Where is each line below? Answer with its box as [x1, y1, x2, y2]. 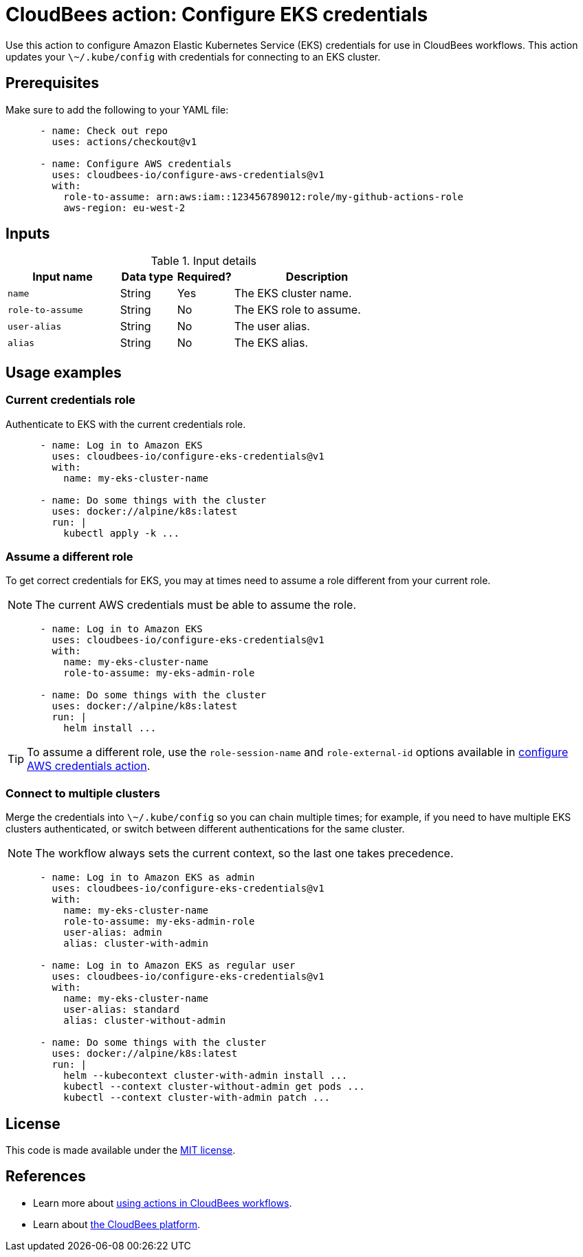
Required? [177, 270, 232, 284]
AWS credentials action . [27, 759, 151, 773]
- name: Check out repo [40, 125, 168, 136]
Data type [121, 270, 173, 284]
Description [285, 270, 349, 284]
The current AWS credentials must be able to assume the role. [35, 598, 357, 612]
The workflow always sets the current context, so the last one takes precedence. [35, 846, 454, 861]
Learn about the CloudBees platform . [33, 1218, 201, 1230]
